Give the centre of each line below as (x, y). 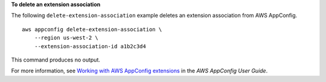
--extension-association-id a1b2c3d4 (90, 46)
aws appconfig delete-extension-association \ (92, 29)
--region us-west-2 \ (66, 38)
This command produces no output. (56, 60)
